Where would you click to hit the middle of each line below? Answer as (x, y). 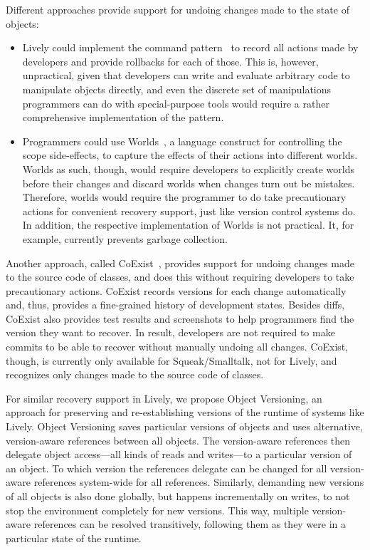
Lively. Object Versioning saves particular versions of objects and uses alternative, (184, 426)
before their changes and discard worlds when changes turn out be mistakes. (189, 183)
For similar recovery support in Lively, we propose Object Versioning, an (164, 398)
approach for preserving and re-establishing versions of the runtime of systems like (185, 412)
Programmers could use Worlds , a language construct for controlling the (182, 141)
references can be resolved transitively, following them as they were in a (190, 524)
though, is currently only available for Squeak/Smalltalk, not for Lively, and (171, 360)
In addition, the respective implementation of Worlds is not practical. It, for (188, 225)
